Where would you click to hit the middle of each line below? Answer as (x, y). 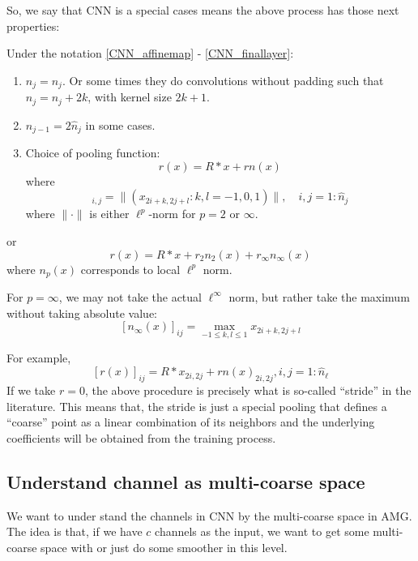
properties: (33, 26)
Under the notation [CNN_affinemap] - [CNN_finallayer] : (150, 53)
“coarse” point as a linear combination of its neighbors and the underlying (191, 422)
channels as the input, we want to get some (262, 531)
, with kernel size (130, 97)
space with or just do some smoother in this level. (164, 547)
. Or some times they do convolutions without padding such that (223, 80)
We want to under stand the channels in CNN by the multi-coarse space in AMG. (209, 515)
